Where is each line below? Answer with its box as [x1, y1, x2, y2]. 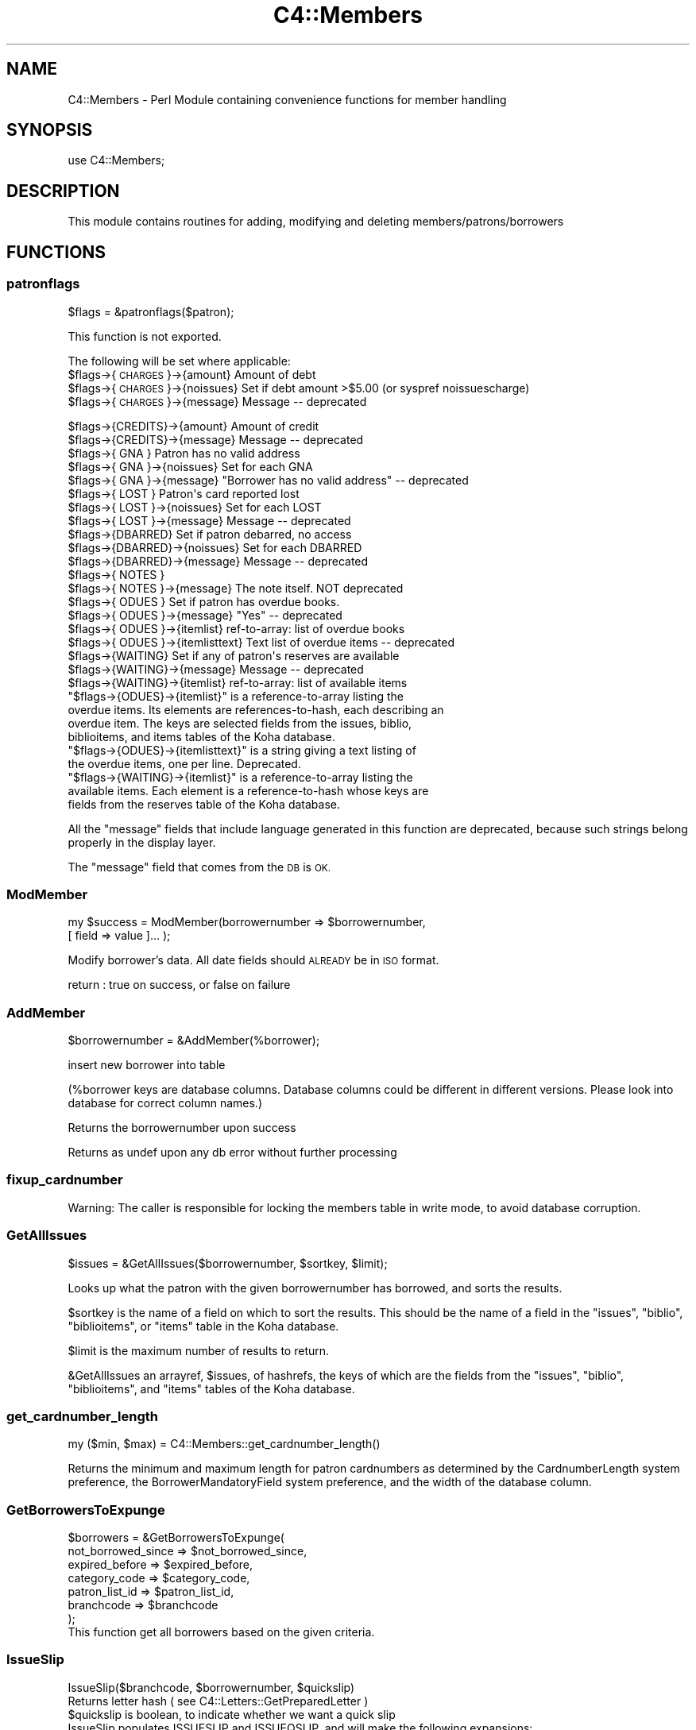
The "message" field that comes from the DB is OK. [68, 859, 331, 874]
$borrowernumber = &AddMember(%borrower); [68, 1033, 320, 1047]
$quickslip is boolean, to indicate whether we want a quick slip [68, 1707, 396, 1721]
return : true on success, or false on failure [68, 978, 291, 992]
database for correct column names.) [68, 1096, 262, 1110]
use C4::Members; [68, 153, 165, 168]
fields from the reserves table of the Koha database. [68, 797, 340, 811]
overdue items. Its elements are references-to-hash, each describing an [68, 702, 444, 716]
